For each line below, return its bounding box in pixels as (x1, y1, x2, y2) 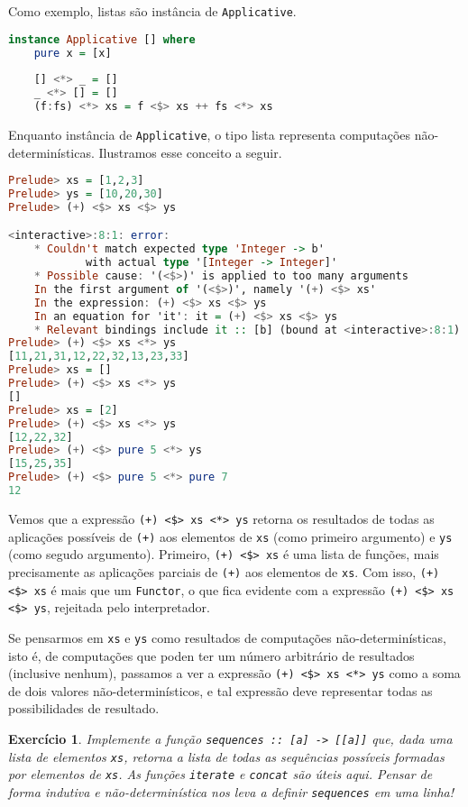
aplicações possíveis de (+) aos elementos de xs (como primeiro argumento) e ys (8, 527, 453, 546)
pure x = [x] (33, 46, 112, 60)
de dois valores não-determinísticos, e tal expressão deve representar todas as (8, 681, 433, 700)
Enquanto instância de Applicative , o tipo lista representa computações (8, 124, 411, 143)
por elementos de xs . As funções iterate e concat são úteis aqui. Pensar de (8, 765, 433, 784)
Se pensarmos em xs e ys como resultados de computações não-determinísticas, (8, 628, 446, 647)
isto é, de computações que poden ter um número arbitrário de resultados (8, 646, 415, 665)
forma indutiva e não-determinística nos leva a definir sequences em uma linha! (8, 782, 454, 801)
